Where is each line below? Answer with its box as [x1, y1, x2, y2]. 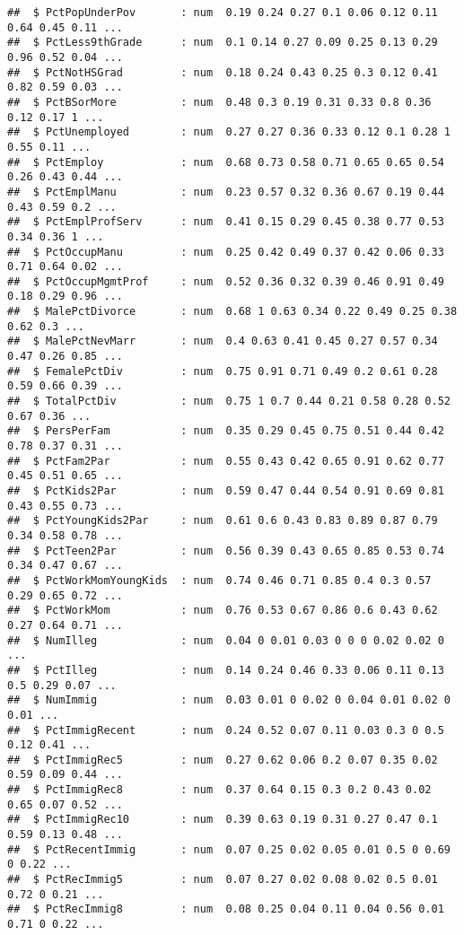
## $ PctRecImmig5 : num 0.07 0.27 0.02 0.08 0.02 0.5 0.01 [7, 873, 438, 887]
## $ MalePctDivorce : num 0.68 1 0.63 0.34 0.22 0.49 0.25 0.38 [7, 305, 458, 319]
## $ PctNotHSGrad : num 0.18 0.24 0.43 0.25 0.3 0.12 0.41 [7, 66, 438, 79]
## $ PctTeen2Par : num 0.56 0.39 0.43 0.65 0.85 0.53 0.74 [7, 544, 444, 557]
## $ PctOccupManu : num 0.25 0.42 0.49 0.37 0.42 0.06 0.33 [7, 245, 444, 258]
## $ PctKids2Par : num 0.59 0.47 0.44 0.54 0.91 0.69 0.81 [7, 485, 444, 497]
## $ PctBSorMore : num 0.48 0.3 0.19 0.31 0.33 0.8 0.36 [7, 95, 432, 109]
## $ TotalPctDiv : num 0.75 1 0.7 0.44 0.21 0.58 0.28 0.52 [7, 395, 451, 408]
